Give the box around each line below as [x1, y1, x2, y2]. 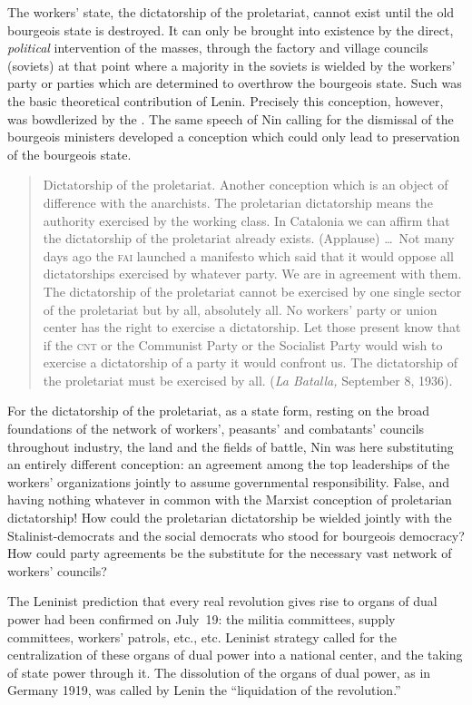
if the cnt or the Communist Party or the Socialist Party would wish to [43, 335, 443, 354]
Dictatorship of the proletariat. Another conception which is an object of [43, 175, 448, 194]
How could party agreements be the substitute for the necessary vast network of [7, 543, 452, 563]
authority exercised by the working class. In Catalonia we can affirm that [43, 211, 450, 230]
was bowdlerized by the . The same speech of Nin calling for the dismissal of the [7, 109, 454, 128]
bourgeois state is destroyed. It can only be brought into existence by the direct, [7, 20, 454, 39]
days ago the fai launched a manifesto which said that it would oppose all [43, 246, 454, 265]
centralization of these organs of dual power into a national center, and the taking [7, 645, 463, 664]
